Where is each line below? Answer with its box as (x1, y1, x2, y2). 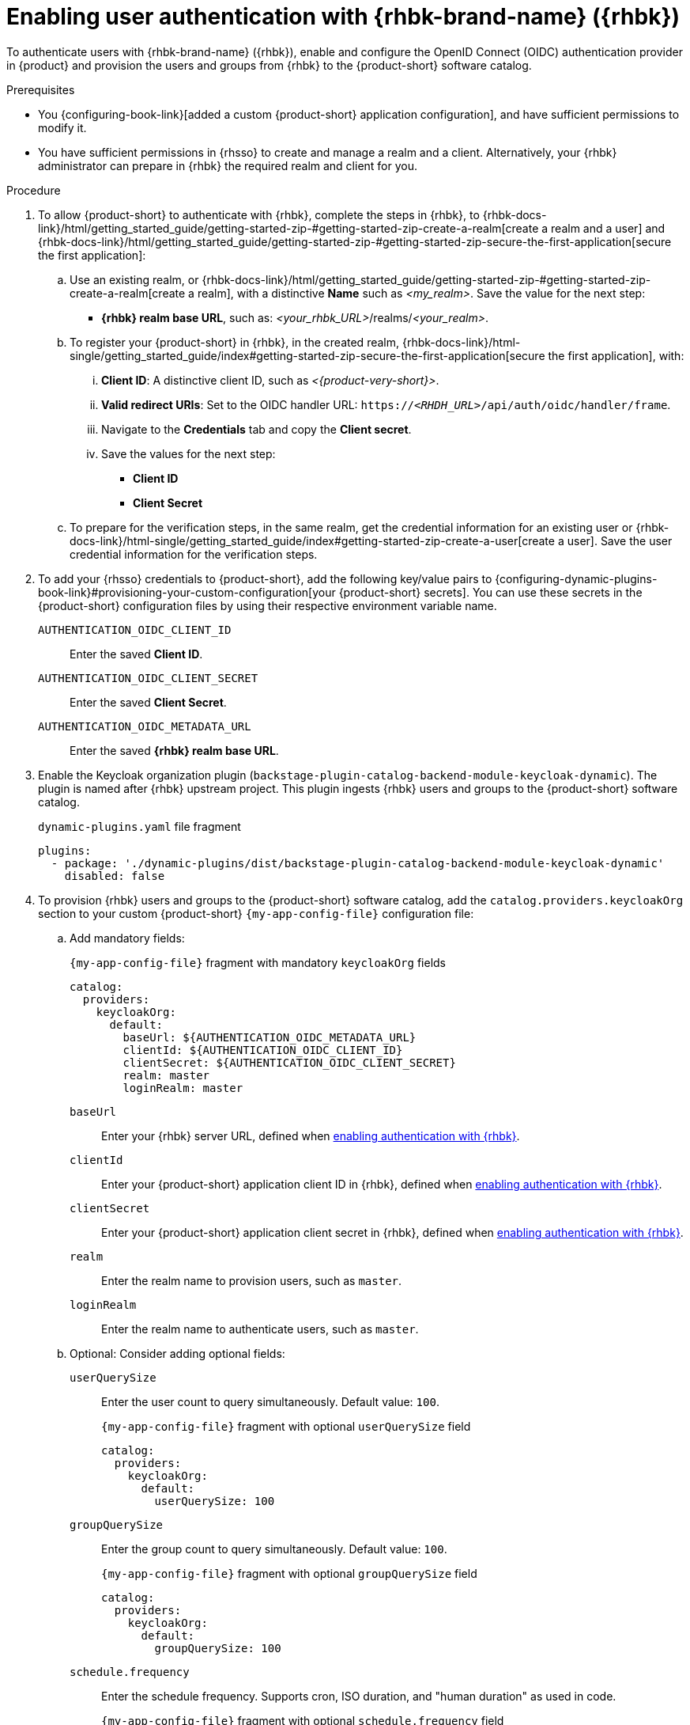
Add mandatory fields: (70, 931, 185, 945)
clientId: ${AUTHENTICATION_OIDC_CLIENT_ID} (123, 1043, 403, 1056)
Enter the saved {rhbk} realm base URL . (70, 743, 279, 757)
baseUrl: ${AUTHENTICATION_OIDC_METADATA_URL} (123, 1030, 417, 1044)
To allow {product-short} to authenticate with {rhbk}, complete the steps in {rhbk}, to (38, 207, 480, 222)
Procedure (6, 183, 61, 197)
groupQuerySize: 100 (154, 1641, 281, 1655)
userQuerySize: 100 (154, 1494, 275, 1507)
